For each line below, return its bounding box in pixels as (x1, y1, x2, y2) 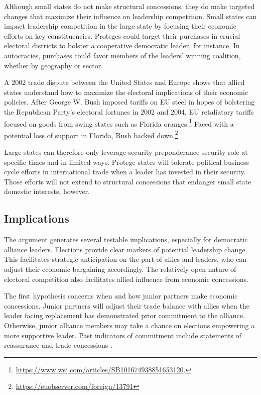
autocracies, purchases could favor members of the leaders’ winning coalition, (4, 50, 241, 60)
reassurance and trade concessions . (4, 340, 112, 350)
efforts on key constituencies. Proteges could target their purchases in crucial (4, 30, 240, 41)
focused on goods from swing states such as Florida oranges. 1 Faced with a (4, 117, 234, 129)
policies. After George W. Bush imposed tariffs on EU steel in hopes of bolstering (4, 96, 255, 107)
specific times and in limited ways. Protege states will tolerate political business (4, 156, 249, 167)
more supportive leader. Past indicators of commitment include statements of (4, 330, 241, 340)
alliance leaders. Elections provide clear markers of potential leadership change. (4, 244, 247, 254)
